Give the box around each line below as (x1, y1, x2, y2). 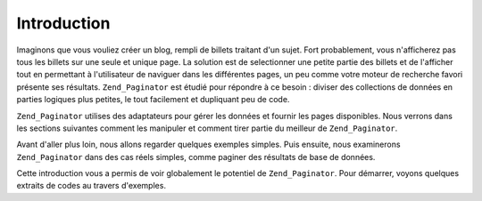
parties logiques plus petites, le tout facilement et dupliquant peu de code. (16, 94, 290, 105)
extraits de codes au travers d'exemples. (16, 181, 167, 191)
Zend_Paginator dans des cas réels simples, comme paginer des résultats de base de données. (16, 151, 376, 162)
